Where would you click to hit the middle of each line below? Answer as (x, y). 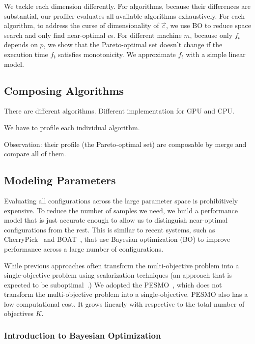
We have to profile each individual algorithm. (72, 127)
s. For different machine (146, 35)
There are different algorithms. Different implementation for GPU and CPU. (119, 111)
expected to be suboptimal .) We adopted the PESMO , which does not (113, 284)
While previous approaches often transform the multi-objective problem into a (122, 265)
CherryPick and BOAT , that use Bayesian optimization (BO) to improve (117, 239)
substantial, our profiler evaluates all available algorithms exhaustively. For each (125, 15)
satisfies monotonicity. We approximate (117, 54)
